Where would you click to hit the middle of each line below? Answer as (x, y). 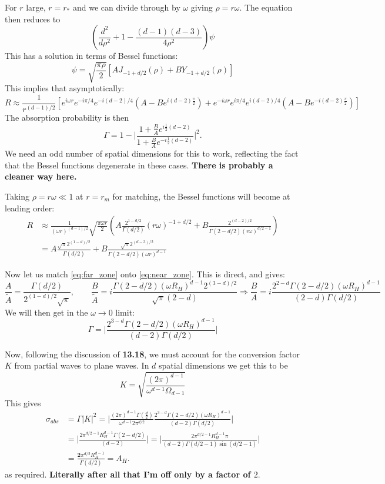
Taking (17, 196)
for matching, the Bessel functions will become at (201, 196)
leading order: (30, 208)
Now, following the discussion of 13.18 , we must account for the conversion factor (152, 354)
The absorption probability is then (67, 117)
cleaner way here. (41, 176)
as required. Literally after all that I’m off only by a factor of (128, 474)
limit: (125, 312)
